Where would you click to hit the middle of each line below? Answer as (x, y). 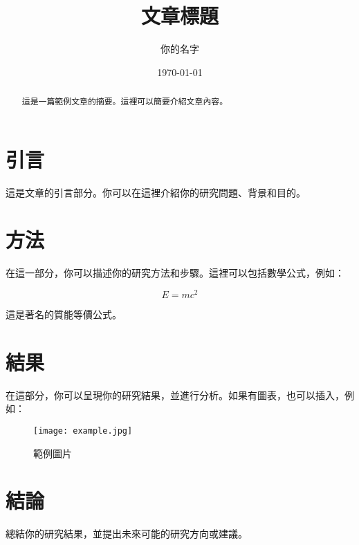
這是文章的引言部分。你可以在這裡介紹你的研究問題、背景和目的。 (156, 192)
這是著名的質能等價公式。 (64, 314)
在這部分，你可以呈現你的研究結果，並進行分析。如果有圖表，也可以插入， (175, 395)
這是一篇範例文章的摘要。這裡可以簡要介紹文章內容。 (125, 101)
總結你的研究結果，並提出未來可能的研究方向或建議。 (127, 534)
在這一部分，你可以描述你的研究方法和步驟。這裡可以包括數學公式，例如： (175, 273)
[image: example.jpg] (83, 431)
